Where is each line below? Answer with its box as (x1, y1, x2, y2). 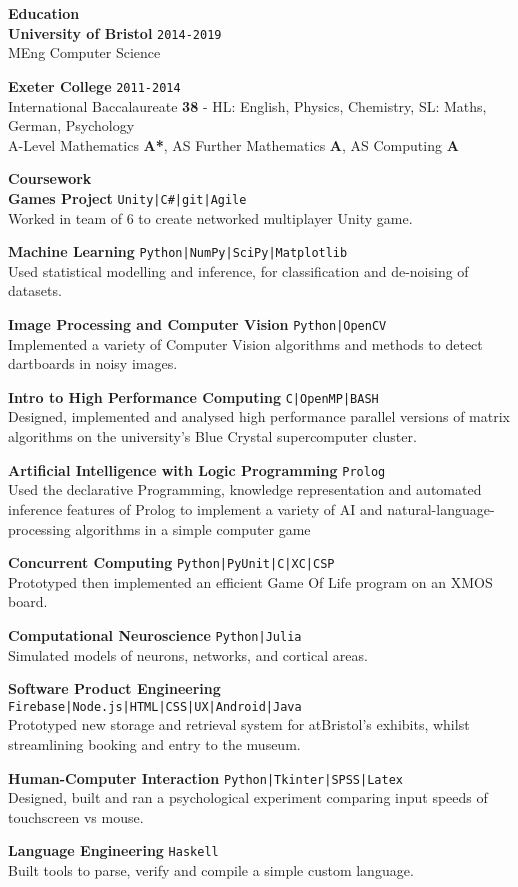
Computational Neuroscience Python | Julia (8, 624, 302, 645)
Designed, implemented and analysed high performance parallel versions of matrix (8, 406, 510, 427)
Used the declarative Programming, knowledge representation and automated (8, 479, 482, 500)
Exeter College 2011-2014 (8, 75, 181, 96)
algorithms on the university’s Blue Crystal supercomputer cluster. (8, 426, 417, 447)
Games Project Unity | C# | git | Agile (8, 187, 247, 208)
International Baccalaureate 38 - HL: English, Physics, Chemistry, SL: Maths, (8, 95, 487, 116)
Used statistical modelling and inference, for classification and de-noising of (8, 260, 469, 281)
